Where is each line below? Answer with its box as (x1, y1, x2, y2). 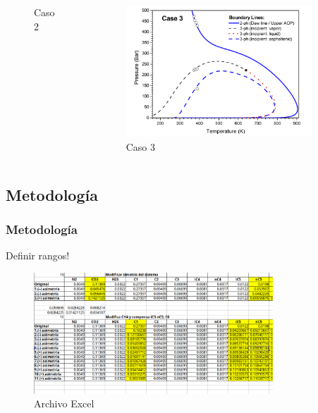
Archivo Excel (34, 396, 94, 411)
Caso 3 (126, 139, 155, 154)
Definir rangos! (6, 248, 70, 263)
